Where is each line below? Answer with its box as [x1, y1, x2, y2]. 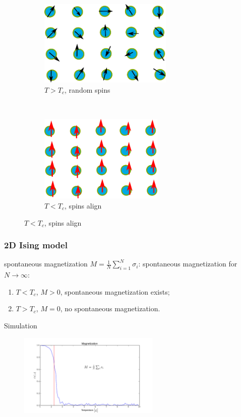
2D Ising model [4, 239, 68, 251]
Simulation [4, 320, 37, 330]
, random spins [65, 84, 110, 95]
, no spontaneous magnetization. [60, 303, 160, 314]
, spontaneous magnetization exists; [60, 286, 170, 297]
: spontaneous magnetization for [138, 258, 237, 269]
